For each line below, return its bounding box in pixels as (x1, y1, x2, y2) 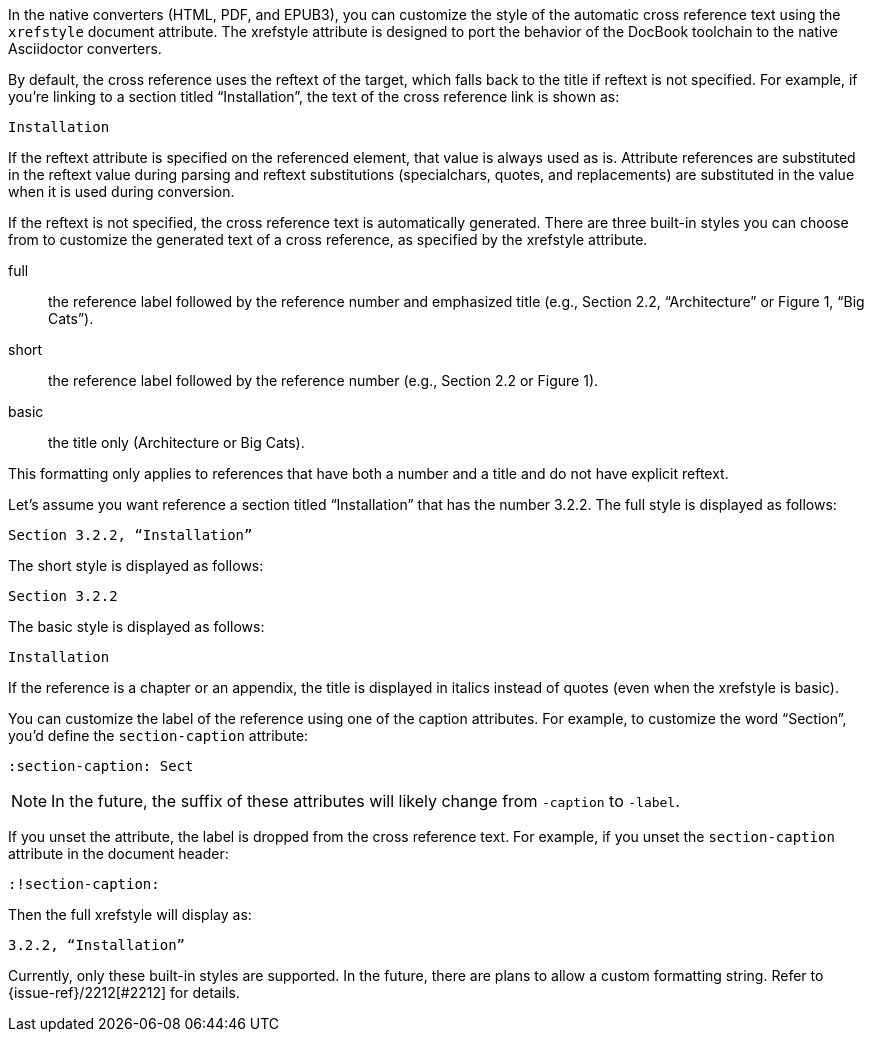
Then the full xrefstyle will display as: (8, 906, 252, 923)
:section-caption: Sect (8, 758, 194, 774)
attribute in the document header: (8, 845, 229, 862)
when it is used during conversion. (8, 183, 235, 200)
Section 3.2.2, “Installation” (8, 527, 253, 543)
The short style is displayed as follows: (8, 557, 264, 574)
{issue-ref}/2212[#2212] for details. (8, 984, 240, 1001)
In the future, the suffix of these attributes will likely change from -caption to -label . (51, 791, 680, 811)
